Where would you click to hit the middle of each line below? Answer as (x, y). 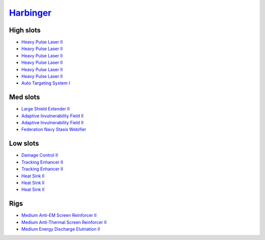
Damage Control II (40, 155)
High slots (25, 30)
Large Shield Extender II (45, 109)
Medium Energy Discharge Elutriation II (61, 229)
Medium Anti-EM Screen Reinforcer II (59, 215)
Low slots (24, 144)
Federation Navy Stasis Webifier (54, 130)
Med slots (25, 97)
